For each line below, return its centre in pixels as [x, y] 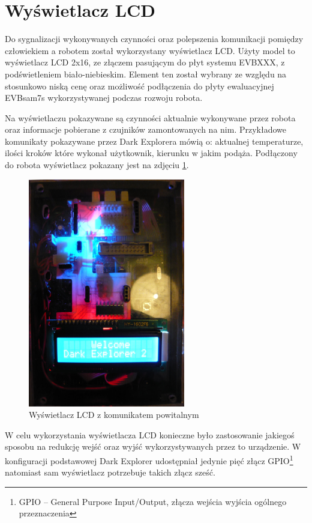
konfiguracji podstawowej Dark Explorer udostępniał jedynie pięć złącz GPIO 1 [149, 459]
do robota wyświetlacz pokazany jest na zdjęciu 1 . [97, 165]
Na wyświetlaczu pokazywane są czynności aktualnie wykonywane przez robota [150, 117]
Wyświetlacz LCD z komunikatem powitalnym [114, 415]
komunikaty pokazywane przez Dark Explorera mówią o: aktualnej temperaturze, [154, 141]
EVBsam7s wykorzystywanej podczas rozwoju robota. [104, 98]
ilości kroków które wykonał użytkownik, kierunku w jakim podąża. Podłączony [151, 153]
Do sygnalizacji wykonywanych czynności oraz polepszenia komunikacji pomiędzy [154, 39]
